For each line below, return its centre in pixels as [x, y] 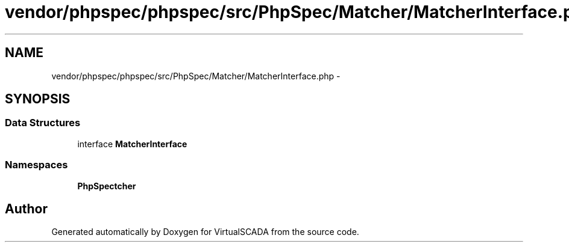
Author [26, 209]
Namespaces [36, 165]
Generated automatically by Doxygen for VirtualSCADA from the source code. [205, 232]
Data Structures [43, 123]
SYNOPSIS [38, 99]
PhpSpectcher [107, 186]
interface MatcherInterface [132, 144]
